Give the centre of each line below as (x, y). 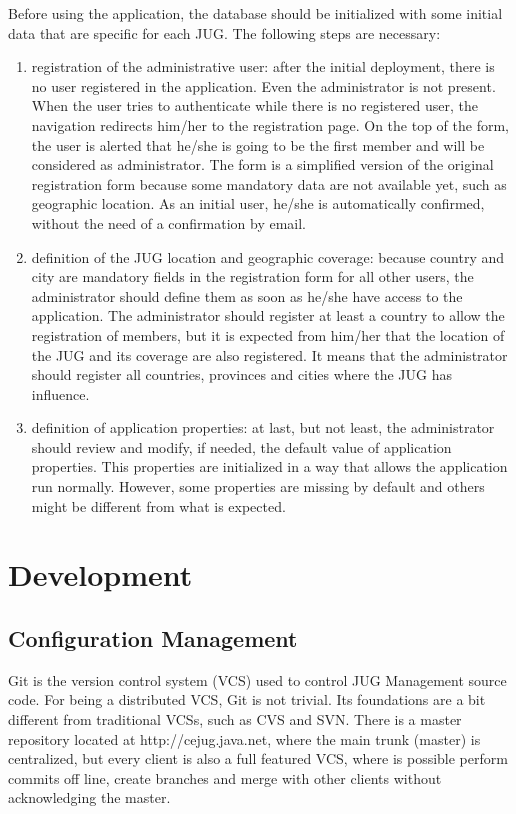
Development (100, 574)
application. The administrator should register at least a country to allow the (268, 315)
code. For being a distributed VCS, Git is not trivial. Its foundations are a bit (247, 699)
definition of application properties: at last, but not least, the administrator (263, 427)
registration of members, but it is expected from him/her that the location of (268, 334)
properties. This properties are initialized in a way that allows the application (269, 466)
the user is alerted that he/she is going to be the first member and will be (258, 144)
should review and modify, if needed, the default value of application (241, 446)
